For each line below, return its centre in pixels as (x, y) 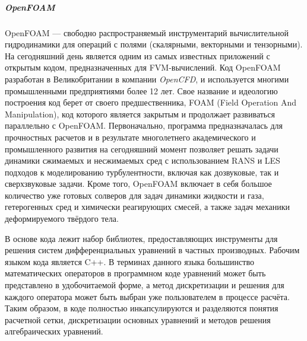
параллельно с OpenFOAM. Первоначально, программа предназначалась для (144, 125)
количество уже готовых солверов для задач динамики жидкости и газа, (134, 195)
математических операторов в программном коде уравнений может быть (135, 273)
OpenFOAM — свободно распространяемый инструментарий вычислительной (147, 32)
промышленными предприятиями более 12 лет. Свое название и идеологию (141, 90)
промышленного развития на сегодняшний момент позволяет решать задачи (142, 149)
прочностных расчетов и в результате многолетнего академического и (130, 137)
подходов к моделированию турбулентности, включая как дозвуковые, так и (142, 172)
